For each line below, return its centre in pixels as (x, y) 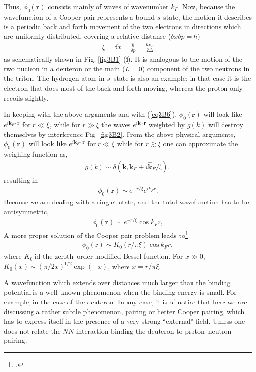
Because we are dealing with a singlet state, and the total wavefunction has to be (127, 202)
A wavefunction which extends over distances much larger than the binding (117, 282)
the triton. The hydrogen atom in (54, 78)
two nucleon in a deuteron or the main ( (64, 68)
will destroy (225, 124)
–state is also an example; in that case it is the (180, 78)
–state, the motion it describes (206, 17)
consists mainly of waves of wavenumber (108, 6)
